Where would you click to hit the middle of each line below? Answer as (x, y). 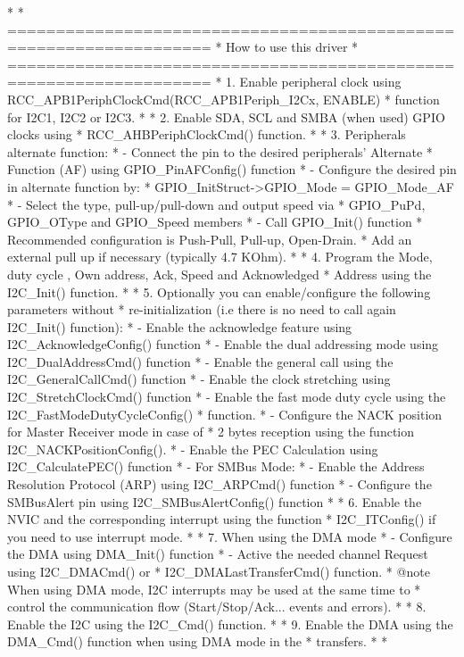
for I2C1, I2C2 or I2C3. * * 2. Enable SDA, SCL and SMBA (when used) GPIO (226, 116)
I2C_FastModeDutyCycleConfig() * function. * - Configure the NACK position (225, 414)
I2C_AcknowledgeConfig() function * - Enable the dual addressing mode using (223, 344)
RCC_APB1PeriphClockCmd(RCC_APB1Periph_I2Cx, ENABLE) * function (224, 99)
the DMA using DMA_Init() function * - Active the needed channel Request (218, 554)
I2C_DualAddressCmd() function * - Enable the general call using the (200, 361)
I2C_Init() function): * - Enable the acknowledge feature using (180, 326)
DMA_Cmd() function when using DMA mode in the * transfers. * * (198, 641)
